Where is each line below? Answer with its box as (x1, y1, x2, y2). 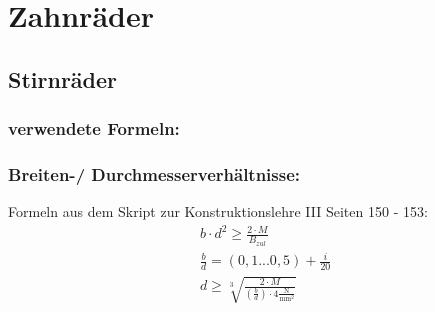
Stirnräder (8, 63, 118, 94)
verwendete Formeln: (8, 116, 180, 141)
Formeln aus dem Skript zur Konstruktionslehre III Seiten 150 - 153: (8, 201, 428, 222)
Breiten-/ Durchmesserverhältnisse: (8, 161, 301, 186)
